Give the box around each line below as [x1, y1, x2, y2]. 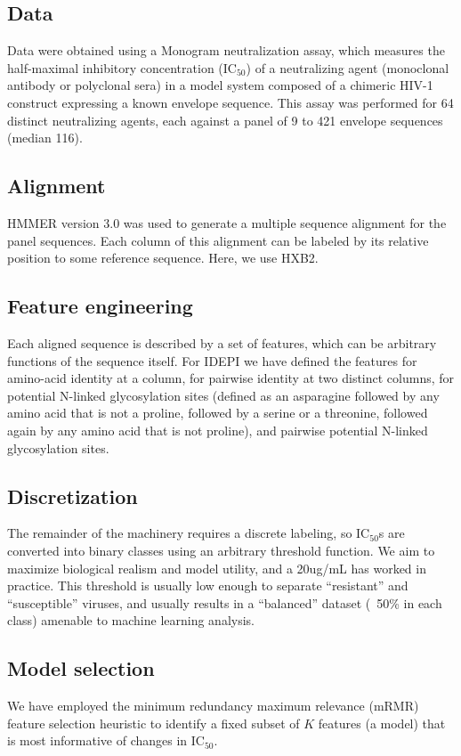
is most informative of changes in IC [7, 731, 205, 750]
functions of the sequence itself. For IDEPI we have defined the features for [7, 351, 417, 370]
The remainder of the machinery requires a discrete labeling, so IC [7, 524, 370, 542]
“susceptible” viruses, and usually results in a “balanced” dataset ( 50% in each [7, 593, 442, 612]
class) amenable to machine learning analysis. [7, 611, 255, 630]
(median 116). [7, 128, 83, 147]
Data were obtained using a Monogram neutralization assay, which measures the [7, 41, 445, 60]
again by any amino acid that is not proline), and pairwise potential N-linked [7, 420, 428, 439]
